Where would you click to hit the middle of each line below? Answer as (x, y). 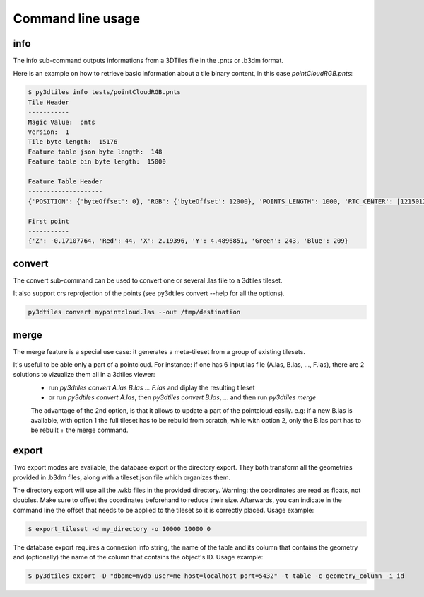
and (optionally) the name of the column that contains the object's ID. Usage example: (138, 557)
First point (49, 221)
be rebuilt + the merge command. (79, 430)
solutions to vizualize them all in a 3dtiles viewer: (84, 375)
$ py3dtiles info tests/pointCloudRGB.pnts (105, 92)
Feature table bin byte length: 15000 (97, 162)
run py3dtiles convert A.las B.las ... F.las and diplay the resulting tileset (152, 387)
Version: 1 (49, 132)
